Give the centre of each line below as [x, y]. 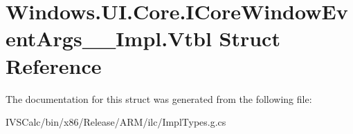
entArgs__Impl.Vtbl [109, 38]
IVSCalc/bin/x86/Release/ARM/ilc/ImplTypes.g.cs [116, 122]
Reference [54, 65]
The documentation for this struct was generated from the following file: [159, 98]
